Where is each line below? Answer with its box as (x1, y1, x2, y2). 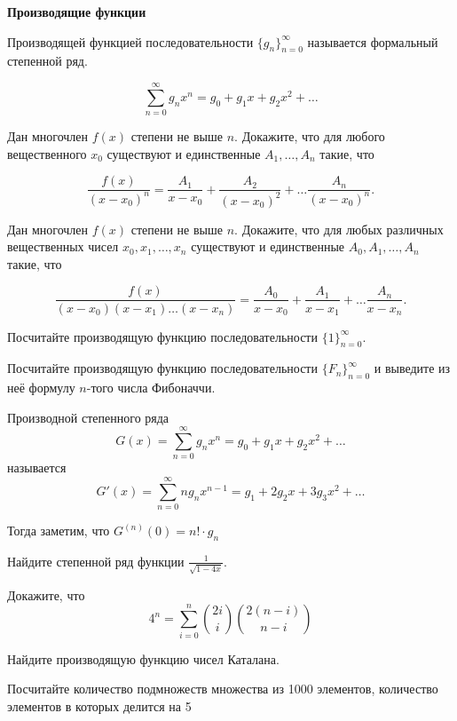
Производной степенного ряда (7, 408, 169, 426)
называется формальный (307, 32, 438, 51)
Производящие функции (7, 3, 146, 20)
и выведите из (374, 359, 451, 377)
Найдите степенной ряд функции (7, 551, 185, 570)
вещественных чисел (7, 237, 119, 256)
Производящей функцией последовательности (7, 32, 254, 51)
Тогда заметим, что (7, 521, 110, 540)
